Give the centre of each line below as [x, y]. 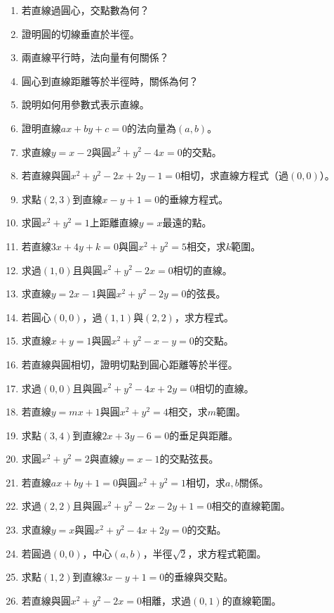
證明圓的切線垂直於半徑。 [80, 33]
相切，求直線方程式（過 [235, 175]
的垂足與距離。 [204, 435]
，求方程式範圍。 [227, 553]
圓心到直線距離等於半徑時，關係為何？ [110, 80]
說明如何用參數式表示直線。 [85, 104]
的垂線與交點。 [199, 577]
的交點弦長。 [189, 459]
